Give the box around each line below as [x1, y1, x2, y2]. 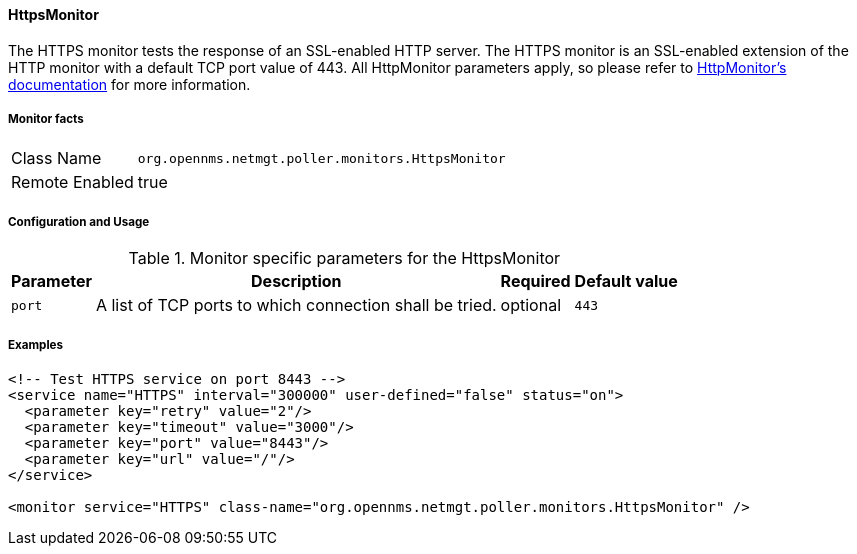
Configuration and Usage [8, 214, 150, 229]
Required [500, 271, 571, 292]
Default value [574, 271, 678, 292]
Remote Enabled [11, 172, 134, 193]
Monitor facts [8, 112, 84, 126]
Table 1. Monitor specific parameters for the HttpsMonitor [128, 248, 561, 269]
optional [500, 295, 562, 316]
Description [251, 271, 342, 292]
